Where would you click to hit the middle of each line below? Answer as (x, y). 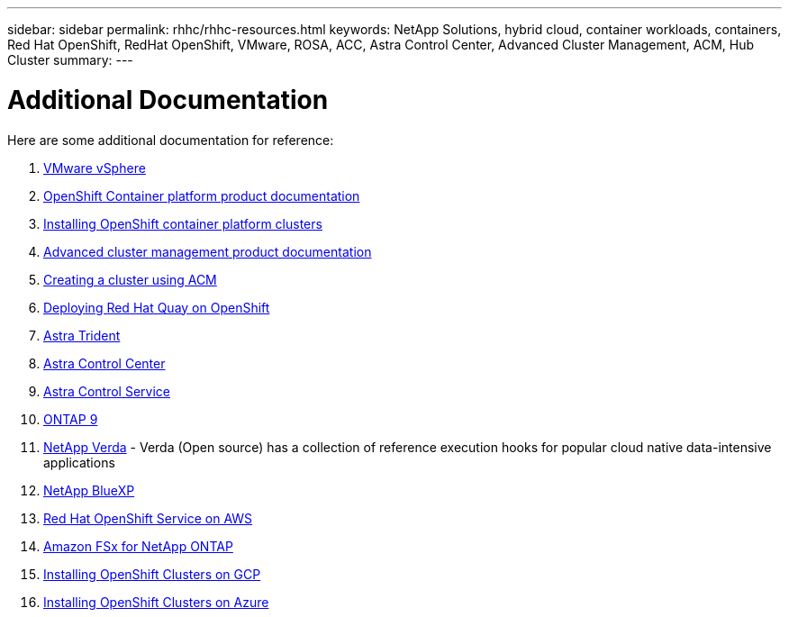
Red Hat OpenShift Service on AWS (148, 518)
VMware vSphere (95, 168)
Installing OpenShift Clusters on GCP (152, 574)
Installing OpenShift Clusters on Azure (156, 602)
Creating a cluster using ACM (130, 279)
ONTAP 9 (71, 419)
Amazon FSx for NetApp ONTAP (138, 546)
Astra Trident (82, 335)
